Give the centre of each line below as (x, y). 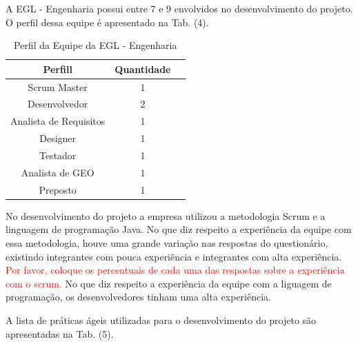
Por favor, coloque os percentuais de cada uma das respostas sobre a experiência (175, 270)
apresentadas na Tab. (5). (60, 333)
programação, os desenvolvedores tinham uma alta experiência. (138, 297)
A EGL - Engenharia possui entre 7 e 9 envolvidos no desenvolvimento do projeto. (179, 8)
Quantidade (143, 69)
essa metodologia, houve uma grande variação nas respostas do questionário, (167, 242)
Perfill (58, 69)
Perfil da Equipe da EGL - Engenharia (96, 45)
